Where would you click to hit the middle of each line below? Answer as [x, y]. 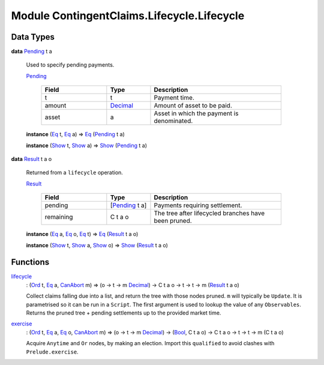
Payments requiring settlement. [198, 205]
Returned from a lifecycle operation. [74, 173]
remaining [59, 217]
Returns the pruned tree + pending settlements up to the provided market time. [124, 313]
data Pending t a [31, 52]
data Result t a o [31, 159]
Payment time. [174, 98]
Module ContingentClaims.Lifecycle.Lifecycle [128, 16]
